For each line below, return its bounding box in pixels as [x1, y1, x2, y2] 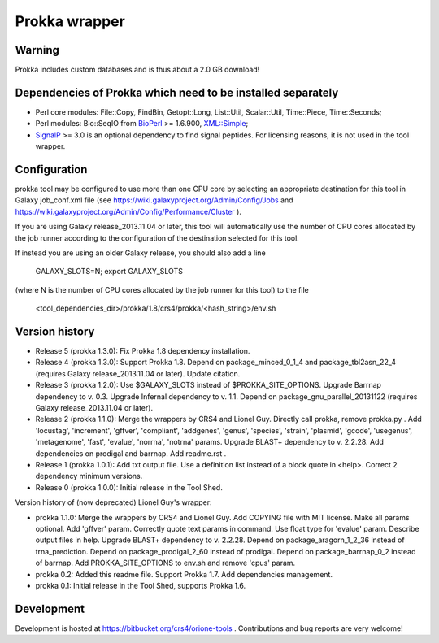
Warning [15, 43, 60, 57]
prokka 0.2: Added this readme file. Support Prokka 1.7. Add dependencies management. [35, 569, 333, 579]
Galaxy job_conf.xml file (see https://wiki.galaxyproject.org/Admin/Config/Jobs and [15, 195, 293, 205]
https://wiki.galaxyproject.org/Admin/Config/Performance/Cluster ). [15, 206, 241, 216]
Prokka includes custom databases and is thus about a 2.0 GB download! [15, 65, 260, 75]
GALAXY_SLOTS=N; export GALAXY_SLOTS [35, 267, 183, 276]
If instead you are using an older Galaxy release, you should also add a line [15, 248, 266, 258]
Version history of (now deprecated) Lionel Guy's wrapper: [15, 497, 212, 507]
